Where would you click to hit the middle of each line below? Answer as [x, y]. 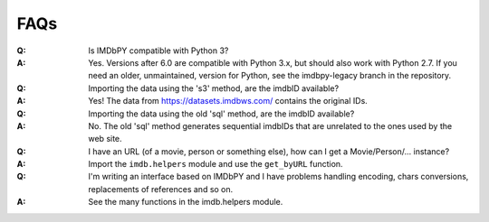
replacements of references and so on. [161, 189]
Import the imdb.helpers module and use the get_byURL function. [216, 164]
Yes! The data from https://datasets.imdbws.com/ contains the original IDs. [228, 101]
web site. [105, 139]
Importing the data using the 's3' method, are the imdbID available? [214, 88]
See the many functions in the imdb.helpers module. [186, 202]
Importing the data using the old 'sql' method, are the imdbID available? [221, 114]
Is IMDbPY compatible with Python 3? [158, 51]
